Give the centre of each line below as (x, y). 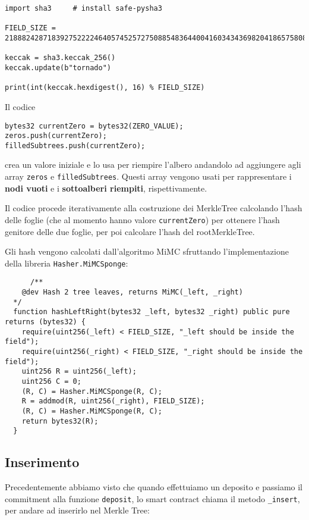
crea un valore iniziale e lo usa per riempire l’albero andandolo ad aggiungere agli (153, 165)
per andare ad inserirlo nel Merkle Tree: (77, 510)
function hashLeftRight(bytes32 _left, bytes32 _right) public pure (152, 312)
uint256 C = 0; (51, 381)
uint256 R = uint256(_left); (79, 372)
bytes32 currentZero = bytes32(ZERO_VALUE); (94, 126)
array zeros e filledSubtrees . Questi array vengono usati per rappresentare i (148, 176)
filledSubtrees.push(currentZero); (75, 145)
